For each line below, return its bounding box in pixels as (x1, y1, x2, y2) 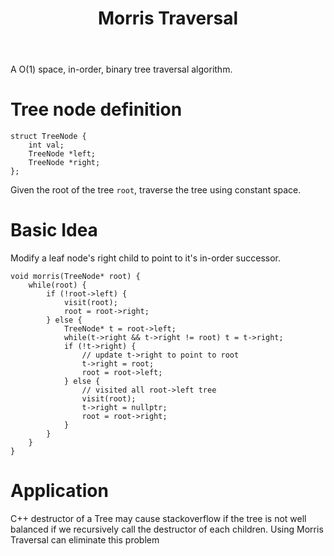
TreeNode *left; (28, 149, 97, 159)
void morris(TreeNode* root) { (10, 272, 141, 282)
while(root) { (28, 280, 87, 291)
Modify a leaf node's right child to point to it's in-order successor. (10, 252, 282, 264)
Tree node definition (10, 98, 183, 121)
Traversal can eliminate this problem (10, 534, 160, 546)
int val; (28, 140, 65, 151)
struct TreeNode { (10, 132, 87, 142)
